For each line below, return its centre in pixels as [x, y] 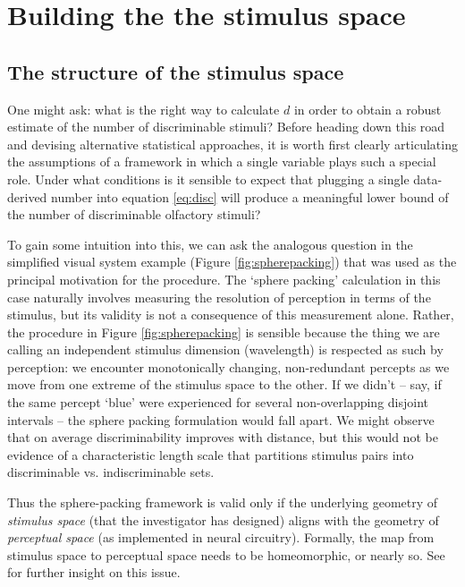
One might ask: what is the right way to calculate [144, 109]
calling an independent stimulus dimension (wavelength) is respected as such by [225, 349]
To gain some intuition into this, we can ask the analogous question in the [210, 244]
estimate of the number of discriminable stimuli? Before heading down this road [226, 127]
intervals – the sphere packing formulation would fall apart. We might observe [221, 419]
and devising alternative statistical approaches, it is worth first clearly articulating [232, 144]
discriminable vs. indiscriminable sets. [111, 472]
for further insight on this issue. [94, 572]
